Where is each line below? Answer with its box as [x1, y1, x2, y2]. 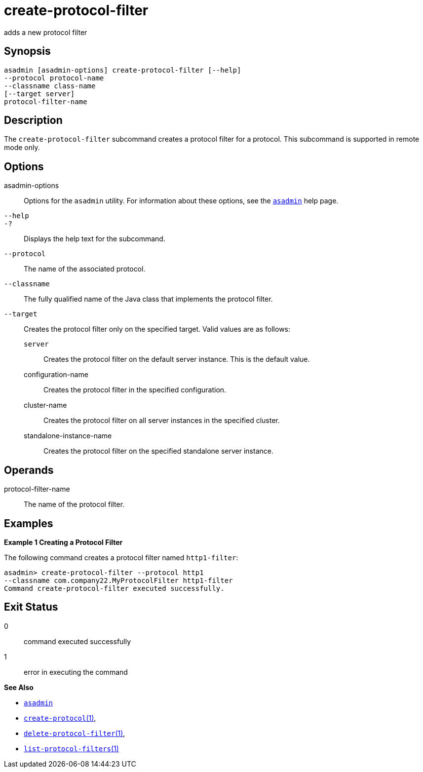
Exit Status [4, 601, 58, 614]
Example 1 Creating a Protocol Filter [4, 538, 123, 546]
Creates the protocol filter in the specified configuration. [43, 386, 227, 394]
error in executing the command [24, 667, 128, 676]
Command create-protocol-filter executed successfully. [4, 584, 225, 592]
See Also [4, 683, 34, 692]
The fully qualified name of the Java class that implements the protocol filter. [24, 295, 273, 304]
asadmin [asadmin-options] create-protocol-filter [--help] [4, 66, 241, 74]
